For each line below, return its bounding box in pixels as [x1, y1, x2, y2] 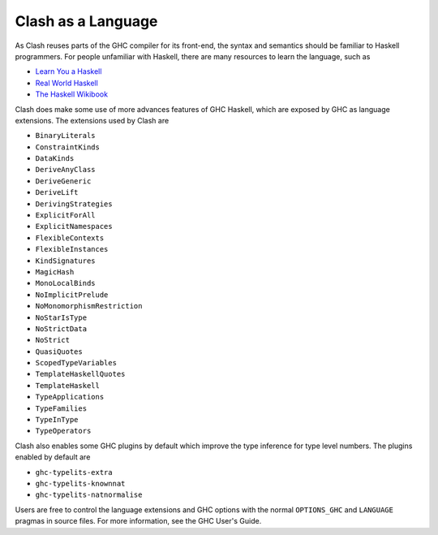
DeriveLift [35, 188, 79, 197]
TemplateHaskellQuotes [35, 369, 126, 379]
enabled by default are [15, 452, 91, 462]
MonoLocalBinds [35, 278, 97, 288]
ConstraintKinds [35, 142, 101, 152]
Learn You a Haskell [35, 67, 102, 76]
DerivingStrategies [35, 199, 113, 209]
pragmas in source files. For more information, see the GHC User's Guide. [15, 516, 262, 526]
